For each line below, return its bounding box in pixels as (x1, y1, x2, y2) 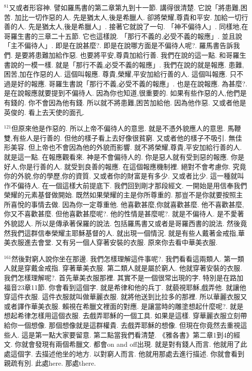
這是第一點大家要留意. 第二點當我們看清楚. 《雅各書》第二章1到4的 (21, 329, 234, 339)
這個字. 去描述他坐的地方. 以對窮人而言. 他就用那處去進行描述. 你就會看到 (10, 348, 245, 358)
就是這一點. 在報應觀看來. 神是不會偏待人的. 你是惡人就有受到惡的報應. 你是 (4, 151, 245, 161)
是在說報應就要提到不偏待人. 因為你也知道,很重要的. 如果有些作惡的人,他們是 (4, 88, 247, 98)
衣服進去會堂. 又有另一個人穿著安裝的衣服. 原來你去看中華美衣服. (10, 237, 218, 247)
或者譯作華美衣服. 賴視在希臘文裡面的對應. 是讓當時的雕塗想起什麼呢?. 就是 (4, 301, 244, 311)
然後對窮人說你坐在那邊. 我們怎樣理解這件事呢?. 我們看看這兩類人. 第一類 (11, 253, 244, 263)
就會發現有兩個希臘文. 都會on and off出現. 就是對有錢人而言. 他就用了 (21, 339, 241, 349)
